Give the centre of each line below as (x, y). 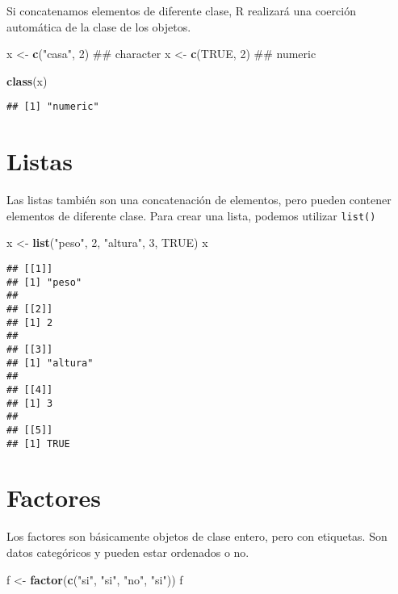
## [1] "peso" (44, 282)
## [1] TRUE (38, 443)
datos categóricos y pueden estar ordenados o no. (128, 552)
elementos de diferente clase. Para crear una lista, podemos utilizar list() (191, 215)
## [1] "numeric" (53, 107)
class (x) (27, 80)
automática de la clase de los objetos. (99, 26)
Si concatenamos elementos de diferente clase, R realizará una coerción (181, 10)
